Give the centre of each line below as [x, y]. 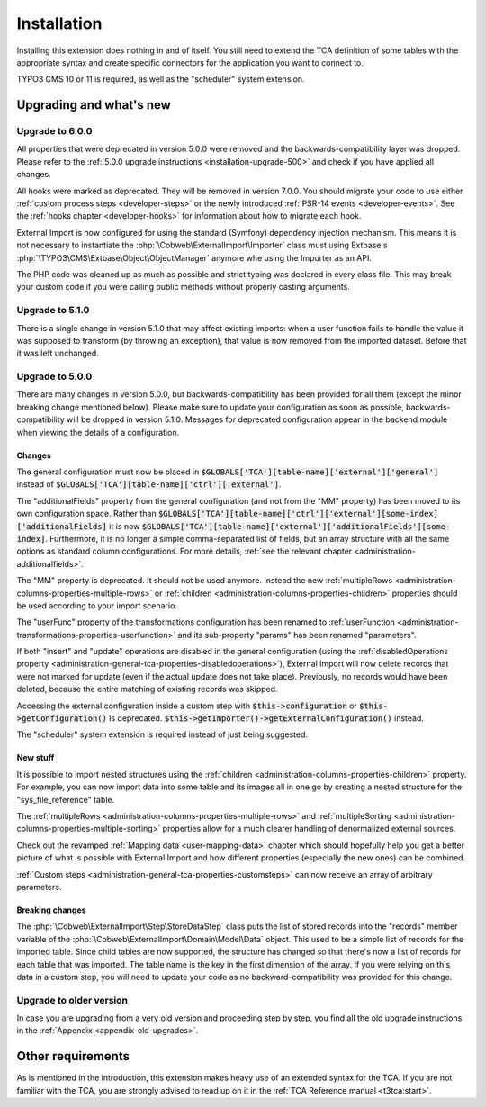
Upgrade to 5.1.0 [53, 310]
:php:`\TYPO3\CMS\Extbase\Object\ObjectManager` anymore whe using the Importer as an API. [194, 257]
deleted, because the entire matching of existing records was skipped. [147, 689]
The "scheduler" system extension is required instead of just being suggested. [162, 734]
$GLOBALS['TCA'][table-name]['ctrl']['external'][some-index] [298, 514]
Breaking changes [51, 910]
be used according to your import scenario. [97, 605]
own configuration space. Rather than [86, 514]
